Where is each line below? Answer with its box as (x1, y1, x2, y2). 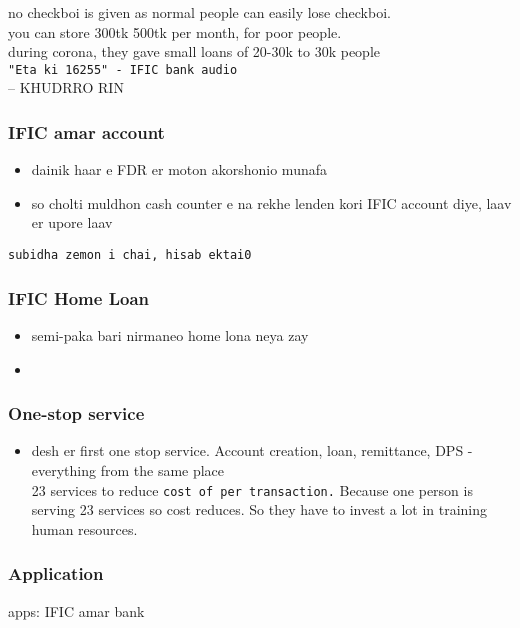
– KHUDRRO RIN (8, 77, 124, 98)
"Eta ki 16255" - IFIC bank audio (8, 62, 238, 77)
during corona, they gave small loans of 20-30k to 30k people (8, 41, 381, 62)
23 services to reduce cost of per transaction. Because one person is (31, 479, 473, 500)
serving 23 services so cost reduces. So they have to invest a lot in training (31, 499, 488, 520)
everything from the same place (31, 459, 225, 480)
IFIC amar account (8, 119, 165, 144)
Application (8, 561, 104, 586)
